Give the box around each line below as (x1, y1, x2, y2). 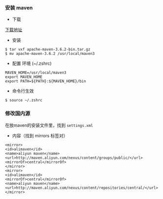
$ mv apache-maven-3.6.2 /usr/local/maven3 (5, 51, 95, 56)
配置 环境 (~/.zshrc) (12, 60, 52, 67)
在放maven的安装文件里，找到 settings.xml (5, 122, 93, 128)
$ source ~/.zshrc (5, 98, 42, 103)
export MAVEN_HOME (5, 75, 42, 79)
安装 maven (5, 4, 33, 11)
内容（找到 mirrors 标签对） (12, 132, 68, 138)
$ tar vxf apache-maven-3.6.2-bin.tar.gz (5, 47, 91, 52)
